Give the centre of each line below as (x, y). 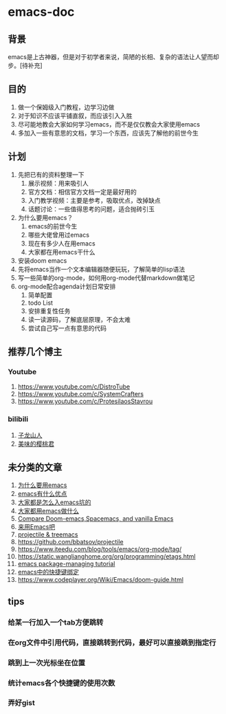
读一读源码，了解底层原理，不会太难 (79, 319)
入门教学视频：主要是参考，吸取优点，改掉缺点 (94, 200)
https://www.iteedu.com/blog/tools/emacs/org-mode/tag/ (100, 549)
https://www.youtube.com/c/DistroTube (74, 387)
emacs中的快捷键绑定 (48, 572)
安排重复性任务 (49, 311)
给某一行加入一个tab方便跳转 (56, 622)
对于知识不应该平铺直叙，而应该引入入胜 (75, 116)
